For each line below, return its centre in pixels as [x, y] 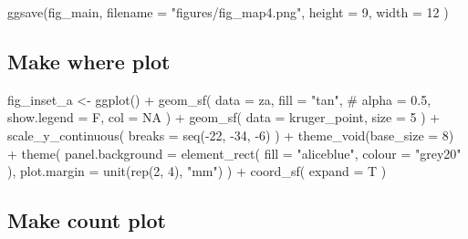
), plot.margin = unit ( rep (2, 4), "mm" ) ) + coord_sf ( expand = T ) [197, 171]
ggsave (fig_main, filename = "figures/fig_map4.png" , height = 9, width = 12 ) [228, 12]
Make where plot [89, 61]
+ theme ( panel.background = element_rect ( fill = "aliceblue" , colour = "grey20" [234, 153]
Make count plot [87, 220]
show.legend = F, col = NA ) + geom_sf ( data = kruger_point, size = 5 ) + [224, 117]
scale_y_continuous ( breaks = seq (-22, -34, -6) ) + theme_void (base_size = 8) [231, 135]
